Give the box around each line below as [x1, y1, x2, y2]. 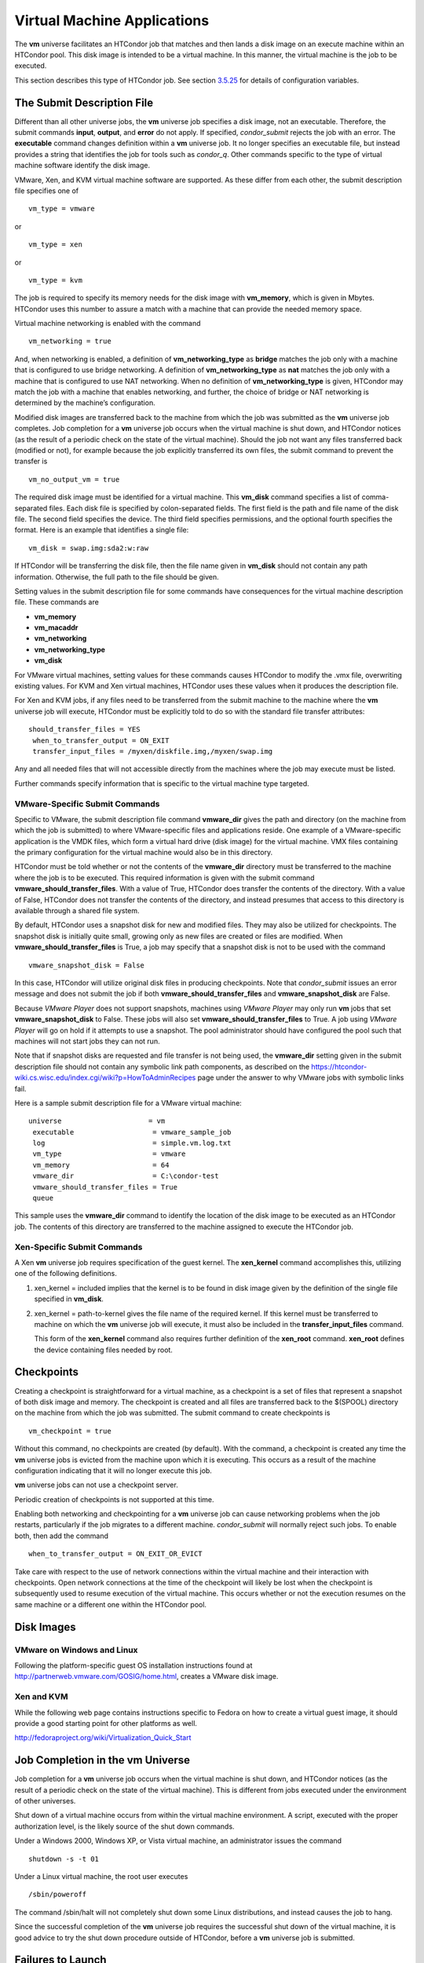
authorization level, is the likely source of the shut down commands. [14, 1822, 235, 1831]
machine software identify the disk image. [14, 161, 151, 170]
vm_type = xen [28, 240, 82, 249]
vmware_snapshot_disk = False [28, 960, 145, 970]
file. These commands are [14, 598, 100, 607]
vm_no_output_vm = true [28, 475, 120, 484]
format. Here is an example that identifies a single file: [14, 525, 189, 535]
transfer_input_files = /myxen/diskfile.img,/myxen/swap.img [32, 747, 273, 755]
